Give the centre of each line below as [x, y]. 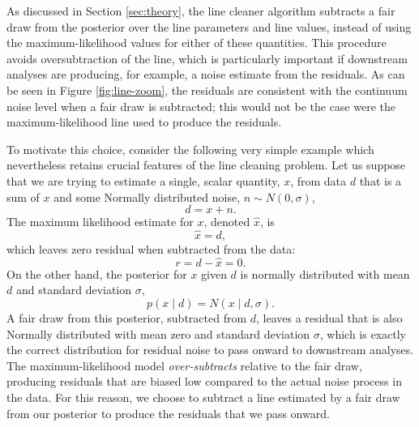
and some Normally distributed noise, [147, 196]
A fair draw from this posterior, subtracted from [127, 317]
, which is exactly [363, 333]
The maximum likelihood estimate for [100, 222]
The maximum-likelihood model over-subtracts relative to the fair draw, [184, 365]
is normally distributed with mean [325, 273]
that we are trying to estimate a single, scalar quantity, [143, 180]
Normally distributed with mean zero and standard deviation [158, 333]
